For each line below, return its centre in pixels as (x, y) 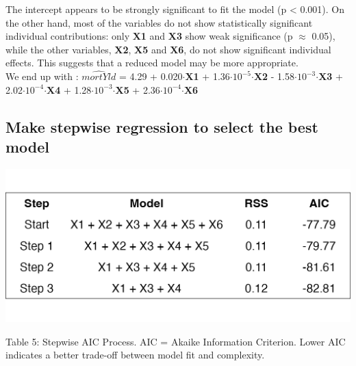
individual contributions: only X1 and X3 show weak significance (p (149, 36)
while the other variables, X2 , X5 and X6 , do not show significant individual (168, 49)
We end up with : (42, 76)
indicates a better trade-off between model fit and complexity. (135, 355)
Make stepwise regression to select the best (162, 126)
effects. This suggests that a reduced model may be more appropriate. (152, 63)
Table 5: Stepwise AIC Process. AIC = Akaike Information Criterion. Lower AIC (176, 341)
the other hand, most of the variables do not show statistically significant (159, 22)
